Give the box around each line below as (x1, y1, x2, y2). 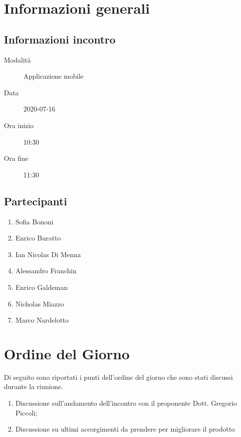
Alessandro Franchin (15, 265, 77, 276)
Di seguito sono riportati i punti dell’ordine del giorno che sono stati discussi (4, 371, 233, 382)
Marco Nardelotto (15, 315, 69, 325)
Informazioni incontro (4, 31, 116, 46)
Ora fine (4, 153, 28, 163)
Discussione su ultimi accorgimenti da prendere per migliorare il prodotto (15, 424, 235, 434)
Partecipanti (4, 193, 67, 208)
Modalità (4, 54, 31, 65)
